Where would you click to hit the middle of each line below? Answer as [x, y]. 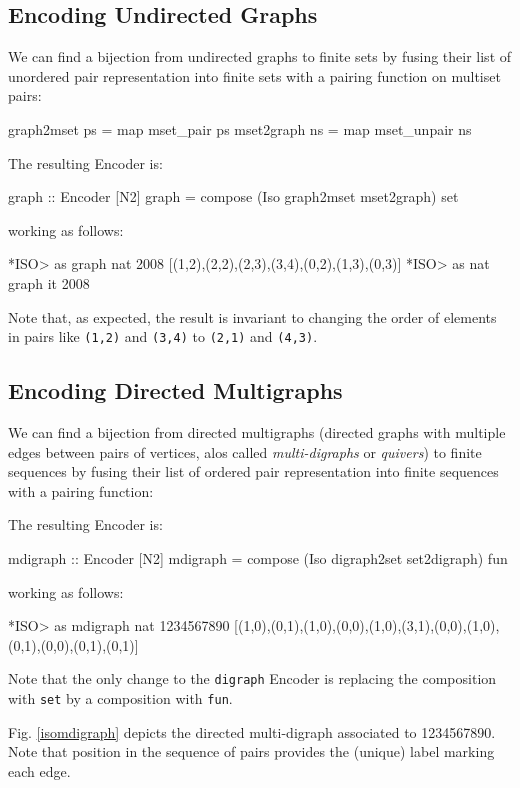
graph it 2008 [49, 282]
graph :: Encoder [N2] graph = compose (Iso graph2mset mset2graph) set [233, 196]
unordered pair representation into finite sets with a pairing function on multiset [254, 75]
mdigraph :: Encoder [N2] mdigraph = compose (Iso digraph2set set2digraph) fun [258, 557]
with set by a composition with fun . [120, 698]
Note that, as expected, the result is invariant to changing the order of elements [252, 316]
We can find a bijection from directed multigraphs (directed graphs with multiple [257, 432]
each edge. [39, 770]
